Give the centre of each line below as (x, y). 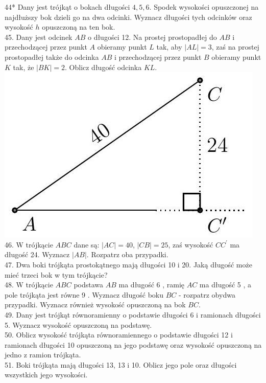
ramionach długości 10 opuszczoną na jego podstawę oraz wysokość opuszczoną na (133, 344)
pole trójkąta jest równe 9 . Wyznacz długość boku (84, 294)
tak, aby (169, 47)
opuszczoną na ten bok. (79, 27)
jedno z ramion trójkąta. (43, 355)
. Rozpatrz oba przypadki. (127, 254)
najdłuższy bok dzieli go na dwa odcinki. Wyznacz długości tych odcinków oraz (128, 17)
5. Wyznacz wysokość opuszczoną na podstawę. (78, 324)
